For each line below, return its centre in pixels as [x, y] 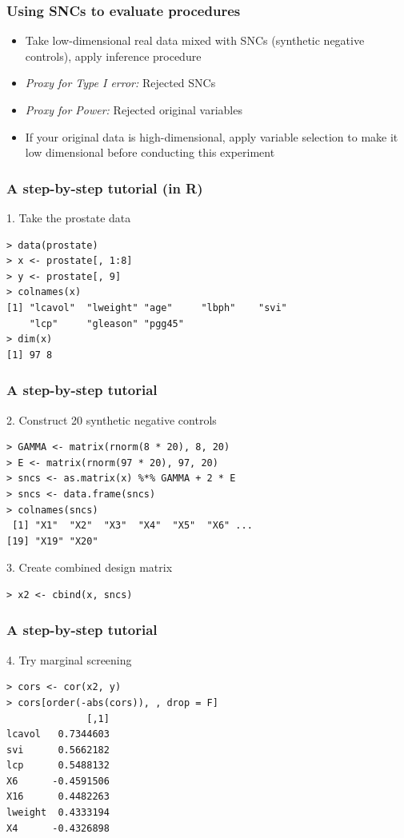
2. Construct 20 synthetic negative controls [112, 419]
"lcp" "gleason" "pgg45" [106, 323]
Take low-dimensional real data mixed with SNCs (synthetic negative [195, 40]
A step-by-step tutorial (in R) [105, 188]
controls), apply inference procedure [113, 56]
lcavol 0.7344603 [58, 734]
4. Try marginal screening [69, 659]
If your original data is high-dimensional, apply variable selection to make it [212, 136]
